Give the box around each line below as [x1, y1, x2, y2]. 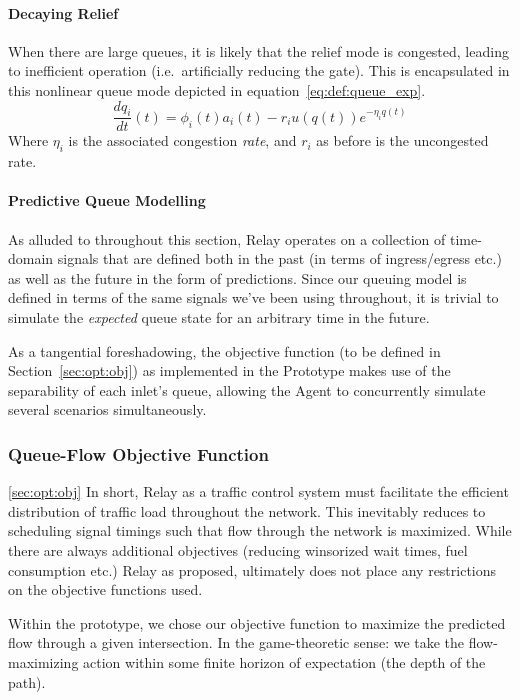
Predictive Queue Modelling [8, 190, 206, 211]
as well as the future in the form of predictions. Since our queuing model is [8, 267, 467, 288]
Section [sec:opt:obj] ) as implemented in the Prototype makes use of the [8, 360, 451, 381]
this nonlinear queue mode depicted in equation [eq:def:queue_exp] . [8, 79, 426, 100]
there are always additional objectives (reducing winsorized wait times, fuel [8, 539, 468, 560]
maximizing [8, 651, 79, 672]
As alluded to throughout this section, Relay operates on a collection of [8, 228, 446, 249]
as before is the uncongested [316, 130, 489, 151]
